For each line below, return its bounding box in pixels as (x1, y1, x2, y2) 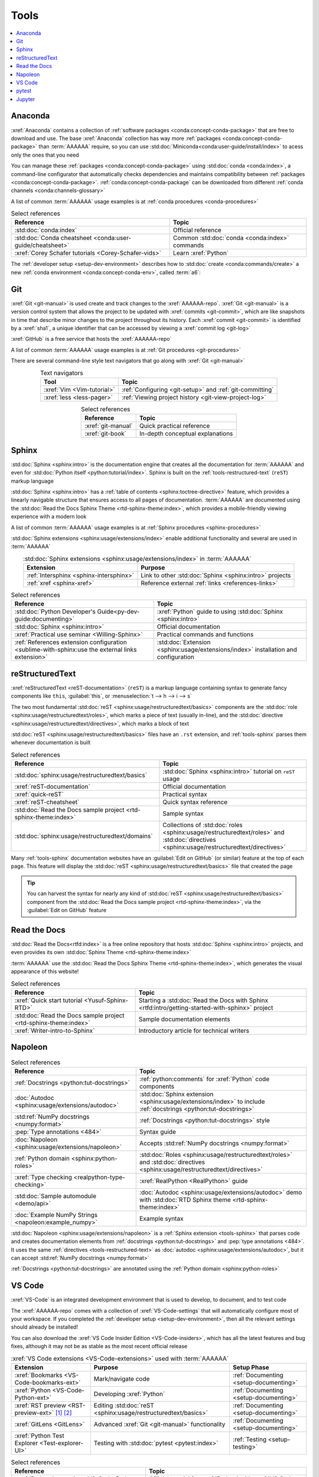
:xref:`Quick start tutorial (14, 996, 83, 1004)
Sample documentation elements (138, 1015, 230, 1023)
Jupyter (16, 95, 35, 103)
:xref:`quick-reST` (14, 790, 64, 799)
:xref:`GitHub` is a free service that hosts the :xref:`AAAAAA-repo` (11, 336, 172, 343)
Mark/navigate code (93, 1374, 150, 1382)
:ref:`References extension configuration (14, 638, 127, 646)
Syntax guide (139, 1127, 177, 1136)
